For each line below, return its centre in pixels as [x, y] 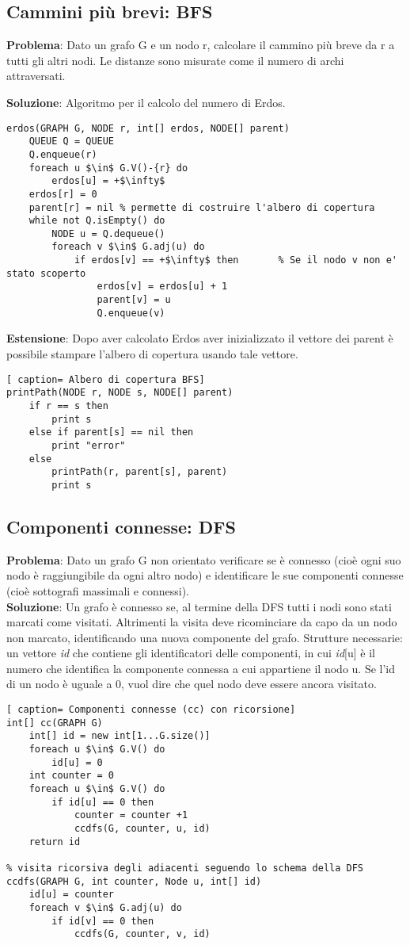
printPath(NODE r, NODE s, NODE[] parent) [120, 393]
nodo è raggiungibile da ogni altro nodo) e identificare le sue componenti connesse [205, 575]
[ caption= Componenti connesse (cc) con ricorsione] [151, 710]
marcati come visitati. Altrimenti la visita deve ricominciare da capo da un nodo [202, 622]
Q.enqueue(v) [131, 313]
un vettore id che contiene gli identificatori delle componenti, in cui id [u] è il [191, 653]
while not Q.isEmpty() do [97, 221]
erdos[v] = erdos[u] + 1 [162, 287]
